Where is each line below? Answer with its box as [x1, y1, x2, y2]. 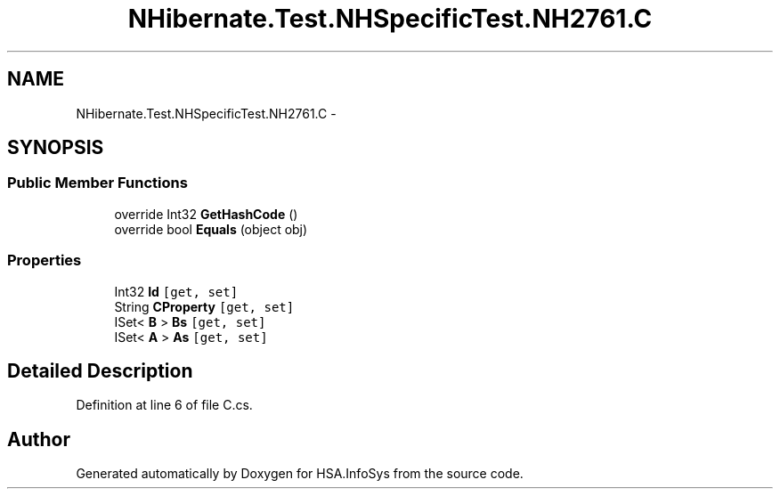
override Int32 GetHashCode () [114, 206, 298, 222]
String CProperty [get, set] [114, 298, 295, 314]
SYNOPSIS [7, 136, 104, 159]
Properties [7, 251, 82, 270]
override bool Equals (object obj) [114, 221, 308, 237]
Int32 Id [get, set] [114, 283, 239, 299]
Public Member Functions [7, 174, 188, 192]
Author [7, 427, 70, 451]
